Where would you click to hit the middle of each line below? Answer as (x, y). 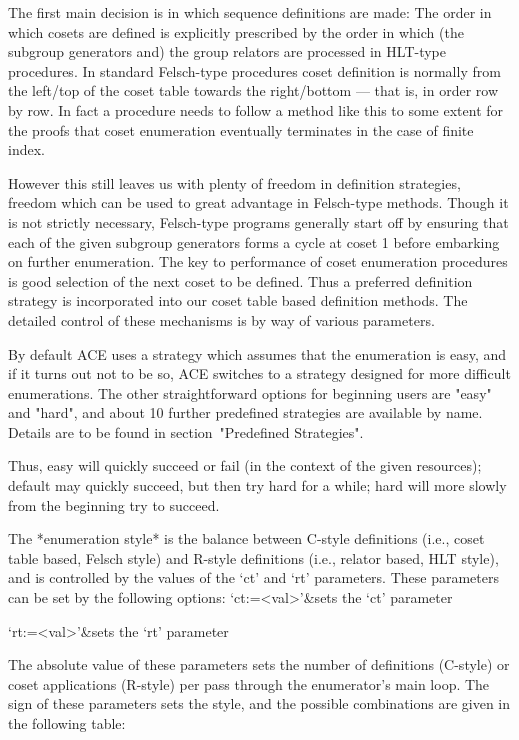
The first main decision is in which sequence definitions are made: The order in (250, 12)
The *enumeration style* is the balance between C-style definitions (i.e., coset (246, 538)
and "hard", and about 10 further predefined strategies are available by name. (245, 412)
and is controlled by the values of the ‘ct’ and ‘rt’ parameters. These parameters (253, 577)
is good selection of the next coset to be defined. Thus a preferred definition (240, 280)
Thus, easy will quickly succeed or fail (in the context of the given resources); (245, 465)
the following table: (67, 723)
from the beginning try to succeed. (114, 504)
